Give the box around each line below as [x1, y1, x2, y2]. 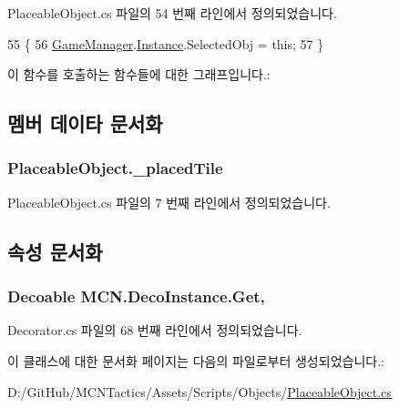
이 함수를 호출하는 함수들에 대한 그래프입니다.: [7, 65, 271, 84]
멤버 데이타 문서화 [7, 109, 163, 138]
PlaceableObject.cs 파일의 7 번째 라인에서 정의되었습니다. [7, 192, 331, 211]
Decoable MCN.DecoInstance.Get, [7, 285, 265, 308]
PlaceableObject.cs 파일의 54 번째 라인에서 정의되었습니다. [7, 4, 337, 22]
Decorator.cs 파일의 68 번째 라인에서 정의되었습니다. [7, 321, 302, 340]
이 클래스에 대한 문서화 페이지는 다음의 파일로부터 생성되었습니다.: [7, 351, 384, 370]
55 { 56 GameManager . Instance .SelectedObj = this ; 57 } [7, 34, 324, 53]
